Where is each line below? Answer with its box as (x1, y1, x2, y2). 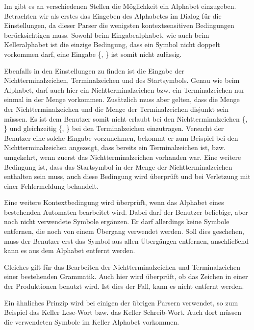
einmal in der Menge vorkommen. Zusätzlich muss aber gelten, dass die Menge (4, 94, 240, 104)
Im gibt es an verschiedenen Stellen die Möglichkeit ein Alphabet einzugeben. (4, 1, 236, 11)
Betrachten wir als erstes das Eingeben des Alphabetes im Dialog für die (4, 10, 222, 21)
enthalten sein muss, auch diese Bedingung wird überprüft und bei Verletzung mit (4, 171, 251, 181)
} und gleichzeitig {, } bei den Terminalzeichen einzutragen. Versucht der (4, 123, 224, 133)
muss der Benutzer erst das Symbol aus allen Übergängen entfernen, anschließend (4, 235, 249, 246)
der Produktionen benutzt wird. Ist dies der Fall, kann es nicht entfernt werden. (4, 281, 244, 291)
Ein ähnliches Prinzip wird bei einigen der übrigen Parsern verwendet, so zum (4, 297, 238, 307)
